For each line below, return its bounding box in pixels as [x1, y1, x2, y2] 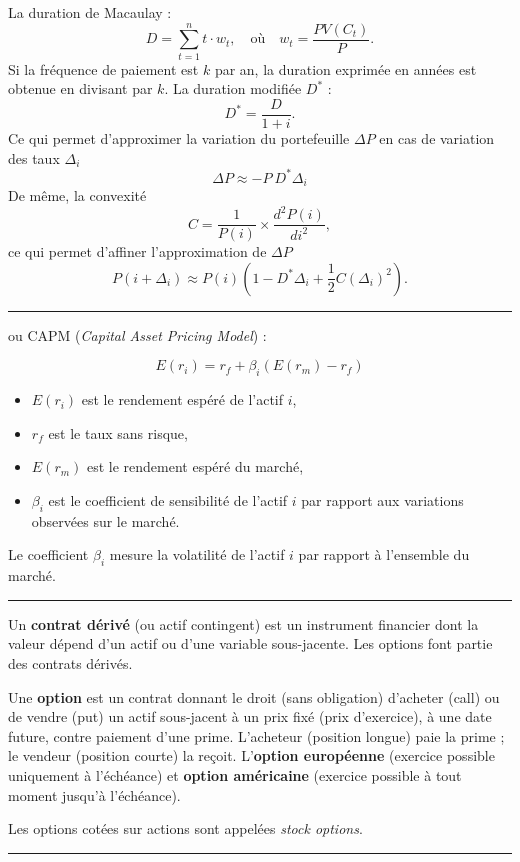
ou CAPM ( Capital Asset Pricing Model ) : [8, 324, 267, 345]
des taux [8, 147, 60, 168]
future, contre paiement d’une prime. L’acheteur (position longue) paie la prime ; [8, 725, 505, 746]
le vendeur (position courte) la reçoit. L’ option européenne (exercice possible [8, 745, 495, 766]
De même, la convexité [8, 185, 147, 206]
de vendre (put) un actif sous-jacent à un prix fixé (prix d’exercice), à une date [8, 706, 492, 727]
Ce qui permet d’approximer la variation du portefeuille [8, 127, 350, 148]
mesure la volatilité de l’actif [109, 544, 285, 565]
